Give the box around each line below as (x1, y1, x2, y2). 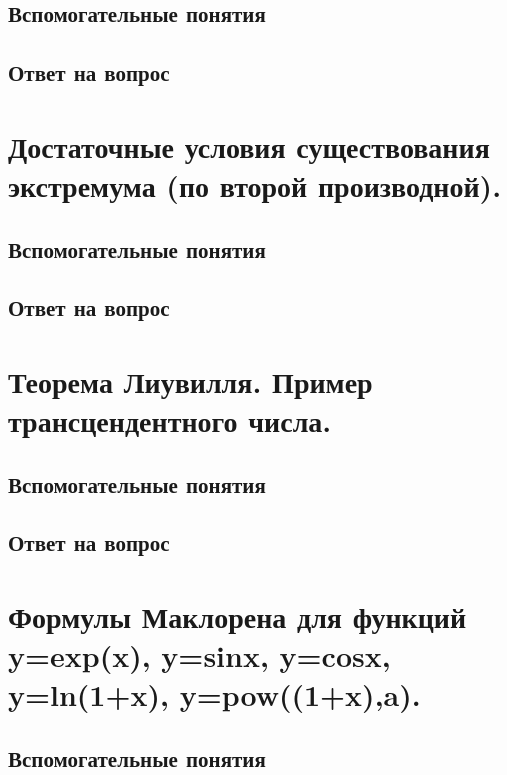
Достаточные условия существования (8, 125, 490, 166)
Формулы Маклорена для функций (8, 596, 467, 636)
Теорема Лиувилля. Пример (8, 360, 373, 401)
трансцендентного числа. (8, 400, 332, 441)
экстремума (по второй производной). (8, 164, 502, 205)
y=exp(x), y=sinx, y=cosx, (8, 635, 391, 676)
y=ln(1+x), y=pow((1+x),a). (8, 674, 421, 715)
